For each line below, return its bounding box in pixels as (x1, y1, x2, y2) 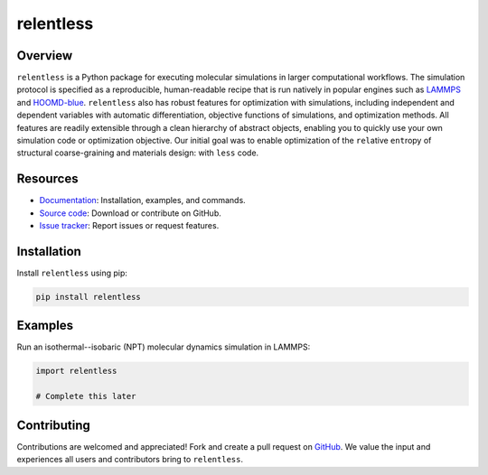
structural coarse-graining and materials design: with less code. (16, 147, 259, 158)
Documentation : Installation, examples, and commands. (39, 195, 246, 206)
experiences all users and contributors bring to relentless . (16, 454, 244, 465)
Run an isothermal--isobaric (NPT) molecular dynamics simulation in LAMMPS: (16, 341, 311, 352)
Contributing (16, 417, 90, 433)
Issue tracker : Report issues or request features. (39, 220, 220, 231)
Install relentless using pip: (16, 267, 128, 278)
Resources (16, 172, 79, 187)
